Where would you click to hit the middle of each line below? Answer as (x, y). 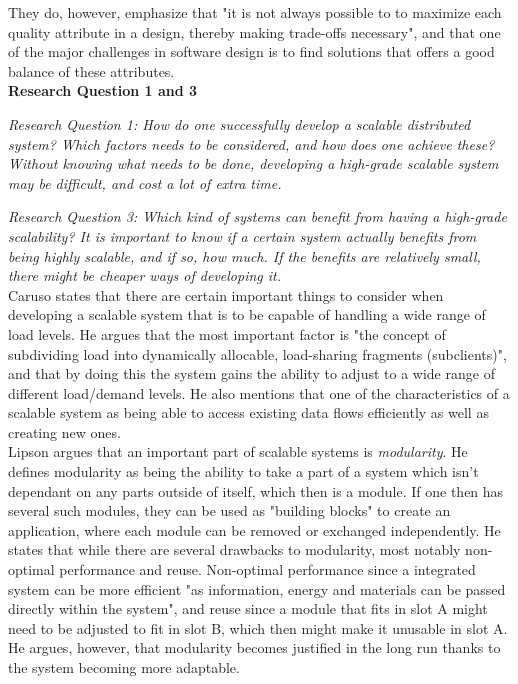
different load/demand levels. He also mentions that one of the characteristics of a (259, 392)
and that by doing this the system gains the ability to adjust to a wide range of (251, 373)
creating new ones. (64, 431)
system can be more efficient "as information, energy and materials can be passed (257, 588)
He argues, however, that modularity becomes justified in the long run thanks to (254, 647)
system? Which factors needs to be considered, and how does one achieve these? (251, 143)
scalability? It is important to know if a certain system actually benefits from (242, 235)
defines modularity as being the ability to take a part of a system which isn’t (243, 471)
